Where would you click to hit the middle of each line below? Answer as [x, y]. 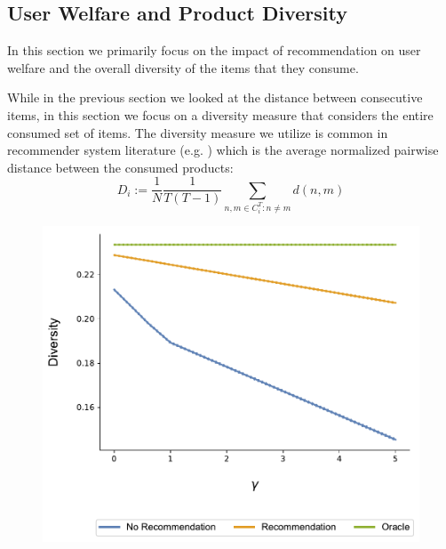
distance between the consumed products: [120, 167]
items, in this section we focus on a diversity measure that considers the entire [220, 114]
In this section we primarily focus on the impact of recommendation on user [214, 50]
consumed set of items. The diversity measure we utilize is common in [198, 132]
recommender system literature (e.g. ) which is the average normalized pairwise [223, 150]
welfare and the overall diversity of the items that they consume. [183, 67]
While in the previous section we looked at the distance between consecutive [215, 97]
